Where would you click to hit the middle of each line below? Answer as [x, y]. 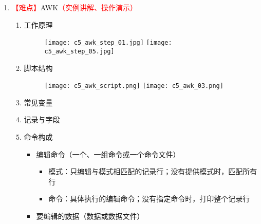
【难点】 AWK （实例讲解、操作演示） [74, 7]
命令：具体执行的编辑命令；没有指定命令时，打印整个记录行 [149, 199]
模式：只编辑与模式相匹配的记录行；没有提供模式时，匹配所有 [153, 171]
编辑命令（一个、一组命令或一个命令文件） [108, 154]
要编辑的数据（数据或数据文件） [90, 216]
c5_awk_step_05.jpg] [79, 51]
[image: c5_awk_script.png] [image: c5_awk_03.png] [134, 86]
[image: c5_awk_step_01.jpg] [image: [108, 43]
